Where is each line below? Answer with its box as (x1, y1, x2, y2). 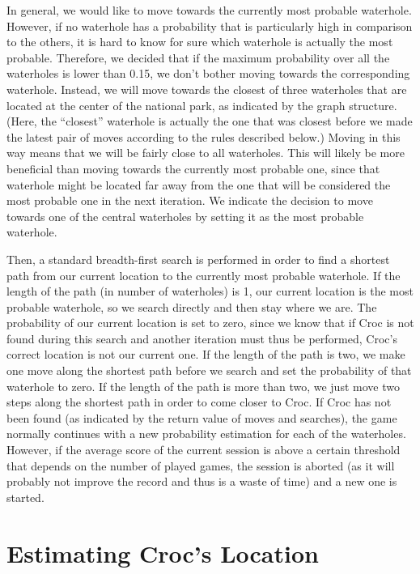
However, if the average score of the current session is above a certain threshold (6, 441, 401, 458)
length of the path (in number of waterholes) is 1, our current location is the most (6, 283, 414, 300)
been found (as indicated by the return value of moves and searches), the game (6, 409, 397, 426)
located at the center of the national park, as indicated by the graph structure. (6, 96, 397, 113)
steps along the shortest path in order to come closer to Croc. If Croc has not (6, 393, 392, 410)
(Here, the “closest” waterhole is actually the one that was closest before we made (6, 113, 413, 130)
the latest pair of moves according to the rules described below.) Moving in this (6, 128, 401, 145)
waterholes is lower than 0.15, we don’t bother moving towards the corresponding (6, 65, 410, 82)
